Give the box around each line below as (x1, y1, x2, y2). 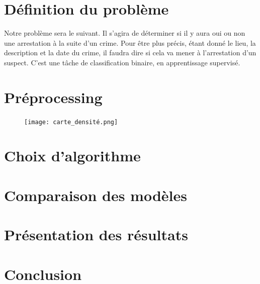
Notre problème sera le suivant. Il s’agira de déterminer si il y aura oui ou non (4, 28, 245, 38)
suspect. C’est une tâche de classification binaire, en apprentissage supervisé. (4, 57, 240, 67)
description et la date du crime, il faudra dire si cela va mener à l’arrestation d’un (4, 47, 256, 58)
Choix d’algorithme (4, 145, 141, 166)
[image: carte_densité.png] (24, 118, 118, 126)
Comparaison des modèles (4, 184, 187, 205)
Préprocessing (4, 86, 103, 107)
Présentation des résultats (4, 224, 188, 245)
